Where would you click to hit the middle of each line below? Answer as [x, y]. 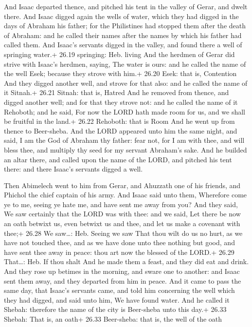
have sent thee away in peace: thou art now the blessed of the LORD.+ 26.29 [119, 252]
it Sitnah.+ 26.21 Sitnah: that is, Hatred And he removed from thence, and [117, 92]
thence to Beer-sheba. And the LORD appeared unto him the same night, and [121, 130]
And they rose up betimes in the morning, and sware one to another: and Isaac [122, 271]
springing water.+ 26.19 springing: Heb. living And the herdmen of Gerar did [119, 54]
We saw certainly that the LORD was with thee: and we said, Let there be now [122, 214]
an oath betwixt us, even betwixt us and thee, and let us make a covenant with [122, 223]
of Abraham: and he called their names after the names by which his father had [123, 35]
